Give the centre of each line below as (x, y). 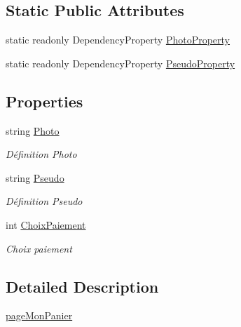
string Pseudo (35, 177)
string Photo (33, 130)
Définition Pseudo (44, 201)
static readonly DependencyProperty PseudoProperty (120, 63)
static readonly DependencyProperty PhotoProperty (118, 40)
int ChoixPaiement (46, 224)
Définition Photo (41, 154)
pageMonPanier (39, 315)
